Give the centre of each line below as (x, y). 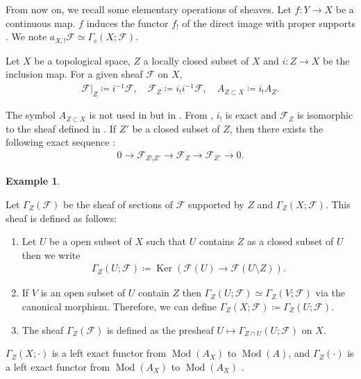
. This (338, 204)
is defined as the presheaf (160, 329)
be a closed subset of (176, 128)
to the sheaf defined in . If (61, 128)
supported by (216, 204)
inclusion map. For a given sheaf (74, 74)
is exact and (251, 115)
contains (217, 241)
